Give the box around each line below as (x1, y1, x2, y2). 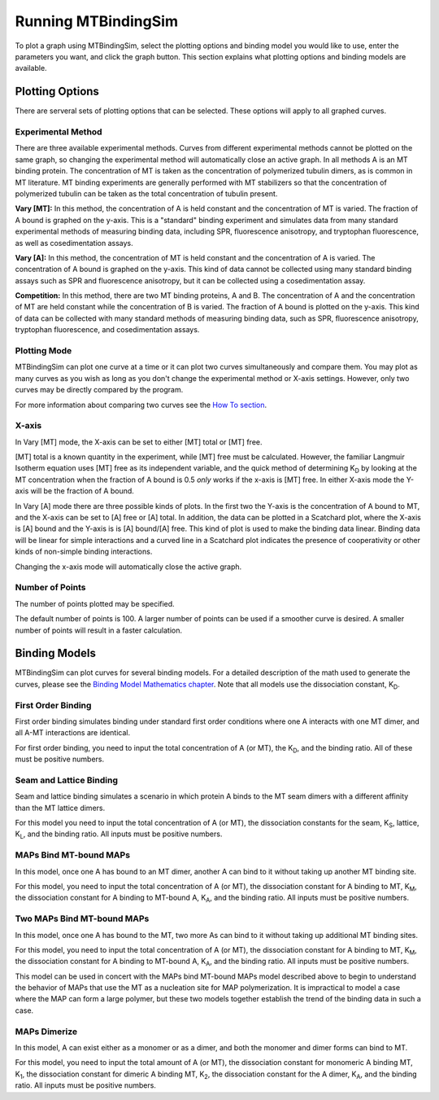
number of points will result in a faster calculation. (15, 625, 183, 635)
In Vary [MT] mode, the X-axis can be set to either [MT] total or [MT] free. (15, 436, 263, 447)
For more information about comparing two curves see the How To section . (15, 400, 267, 410)
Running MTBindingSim (15, 12, 179, 30)
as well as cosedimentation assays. (15, 238, 133, 248)
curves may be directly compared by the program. (15, 385, 184, 395)
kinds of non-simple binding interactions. (15, 546, 153, 557)
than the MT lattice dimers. (15, 803, 106, 813)
